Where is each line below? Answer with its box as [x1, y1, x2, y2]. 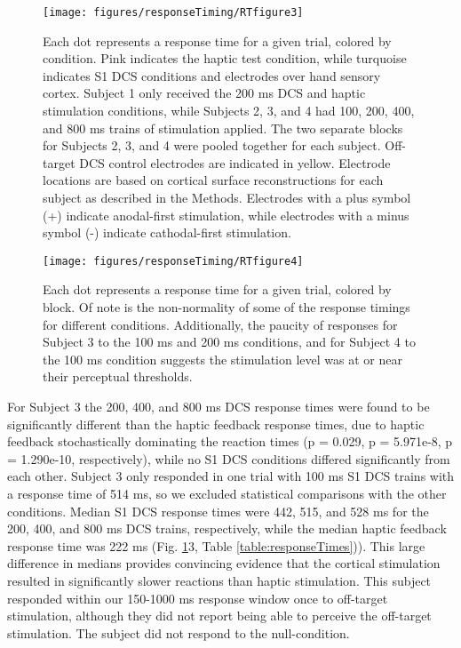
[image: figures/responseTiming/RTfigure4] [43, 254, 304, 268]
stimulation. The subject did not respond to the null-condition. [7, 623, 350, 642]
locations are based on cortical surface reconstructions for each [43, 171, 384, 189]
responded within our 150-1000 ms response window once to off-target [7, 588, 388, 607]
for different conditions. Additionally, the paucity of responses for [43, 315, 398, 333]
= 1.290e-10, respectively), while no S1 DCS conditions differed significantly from [7, 449, 450, 468]
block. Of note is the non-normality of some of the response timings [43, 298, 410, 316]
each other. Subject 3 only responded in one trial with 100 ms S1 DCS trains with [7, 467, 455, 485]
